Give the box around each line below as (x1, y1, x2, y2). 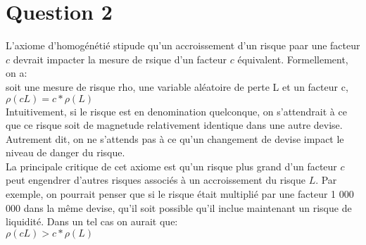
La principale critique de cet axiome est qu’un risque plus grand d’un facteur (6, 158, 337, 173)
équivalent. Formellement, (237, 51, 348, 66)
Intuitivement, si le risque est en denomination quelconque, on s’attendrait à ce (6, 103, 347, 118)
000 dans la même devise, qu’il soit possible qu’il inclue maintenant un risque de (6, 200, 352, 215)
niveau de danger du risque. (6, 145, 125, 160)
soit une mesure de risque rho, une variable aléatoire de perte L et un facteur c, (6, 79, 348, 94)
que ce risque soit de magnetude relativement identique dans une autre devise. (6, 118, 343, 132)
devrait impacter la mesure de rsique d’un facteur (13, 51, 227, 66)
